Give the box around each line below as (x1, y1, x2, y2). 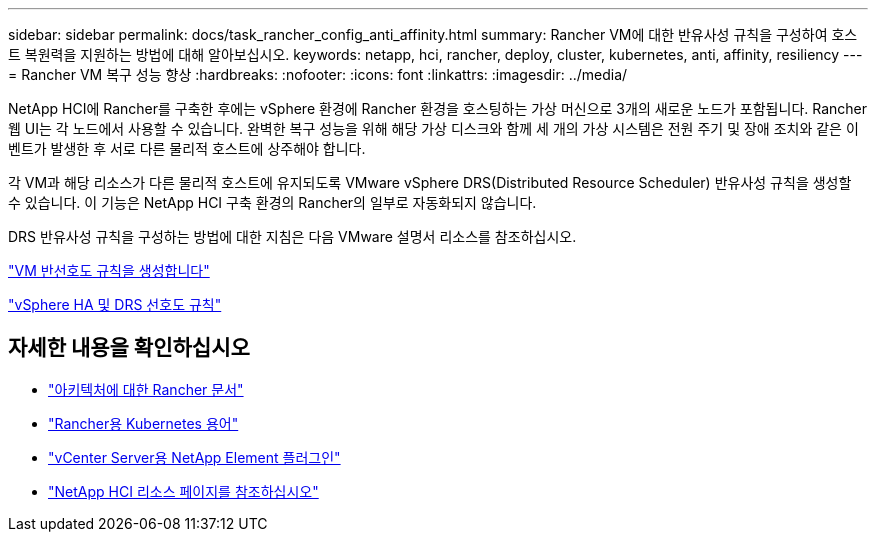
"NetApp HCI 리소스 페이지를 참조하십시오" (48, 482, 319, 500)
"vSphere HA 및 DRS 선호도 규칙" (8, 296, 222, 313)
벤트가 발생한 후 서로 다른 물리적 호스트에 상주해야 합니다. (8, 140, 366, 157)
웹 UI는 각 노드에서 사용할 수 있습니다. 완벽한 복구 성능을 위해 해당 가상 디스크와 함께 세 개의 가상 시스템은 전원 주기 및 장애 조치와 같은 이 (8, 120, 859, 137)
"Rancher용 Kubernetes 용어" (48, 414, 239, 432)
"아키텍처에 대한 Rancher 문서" (48, 380, 244, 398)
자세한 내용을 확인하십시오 (8, 335, 250, 361)
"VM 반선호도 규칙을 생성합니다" (8, 262, 210, 279)
